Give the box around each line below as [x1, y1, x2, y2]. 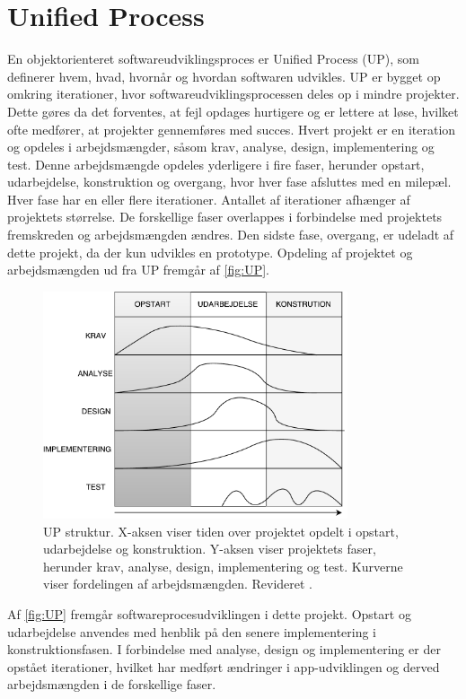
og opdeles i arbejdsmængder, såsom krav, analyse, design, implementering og [7, 137, 435, 156]
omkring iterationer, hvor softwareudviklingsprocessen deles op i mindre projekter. [7, 84, 460, 103]
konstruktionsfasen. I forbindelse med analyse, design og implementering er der [7, 640, 441, 659]
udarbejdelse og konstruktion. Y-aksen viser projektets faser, [43, 539, 376, 558]
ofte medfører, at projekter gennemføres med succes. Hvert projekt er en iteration [7, 119, 456, 138]
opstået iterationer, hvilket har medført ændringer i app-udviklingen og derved [7, 657, 440, 676]
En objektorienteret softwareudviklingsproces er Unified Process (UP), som [7, 49, 420, 68]
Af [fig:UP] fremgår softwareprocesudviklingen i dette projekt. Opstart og [7, 604, 411, 623]
